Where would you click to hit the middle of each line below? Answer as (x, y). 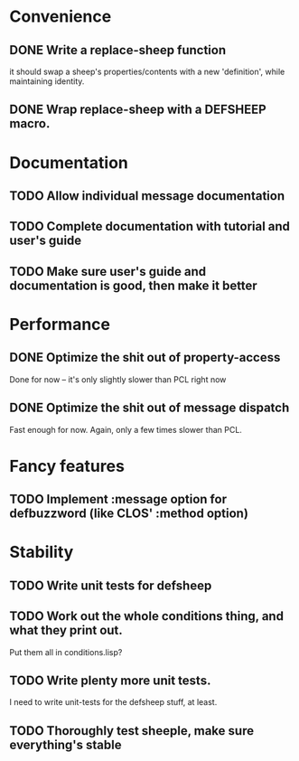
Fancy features (67, 466)
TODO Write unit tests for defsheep (111, 585)
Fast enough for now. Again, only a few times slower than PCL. (126, 429)
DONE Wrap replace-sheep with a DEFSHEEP (138, 110)
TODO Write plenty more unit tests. (110, 680)
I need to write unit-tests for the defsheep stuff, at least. (113, 702)
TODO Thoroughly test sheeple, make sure (132, 731)
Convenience (61, 17)
